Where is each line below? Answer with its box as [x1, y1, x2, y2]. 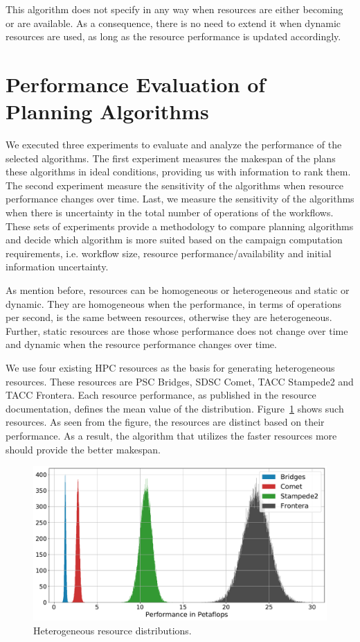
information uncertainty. [6, 259, 109, 274]
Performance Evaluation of [6, 69, 266, 98]
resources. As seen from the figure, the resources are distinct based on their [6, 415, 325, 429]
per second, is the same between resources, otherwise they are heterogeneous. [6, 310, 332, 324]
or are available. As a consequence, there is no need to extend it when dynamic [6, 15, 341, 30]
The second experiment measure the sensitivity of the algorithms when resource [6, 177, 343, 192]
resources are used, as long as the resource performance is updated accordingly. [6, 29, 341, 44]
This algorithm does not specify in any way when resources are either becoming [6, 2, 343, 16]
